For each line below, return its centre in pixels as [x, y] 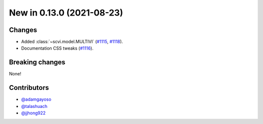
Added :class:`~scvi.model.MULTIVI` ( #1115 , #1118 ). [72, 42]
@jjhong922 [33, 113]
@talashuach [34, 106]
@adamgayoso [36, 99]
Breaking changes [37, 62]
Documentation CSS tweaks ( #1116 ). [57, 48]
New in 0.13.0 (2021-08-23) [66, 13]
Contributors [29, 88]
